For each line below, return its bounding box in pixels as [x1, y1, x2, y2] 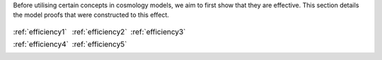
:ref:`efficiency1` [13, 27, 67, 37]
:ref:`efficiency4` [13, 39, 69, 49]
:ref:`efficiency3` [130, 27, 186, 37]
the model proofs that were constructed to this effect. [13, 11, 170, 19]
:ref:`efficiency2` [71, 27, 127, 37]
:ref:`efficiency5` [71, 39, 127, 49]
